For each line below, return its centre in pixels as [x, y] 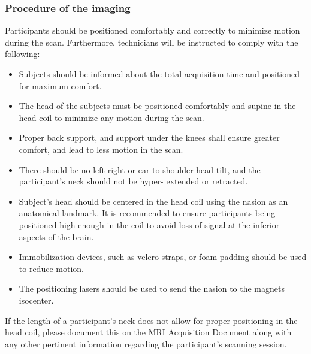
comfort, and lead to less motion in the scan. [101, 149]
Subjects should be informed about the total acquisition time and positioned [159, 74]
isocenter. [36, 300]
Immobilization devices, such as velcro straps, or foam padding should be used [163, 257]
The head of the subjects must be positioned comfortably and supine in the [157, 106]
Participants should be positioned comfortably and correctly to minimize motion [153, 30]
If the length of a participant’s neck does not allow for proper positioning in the [151, 320]
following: [22, 54]
